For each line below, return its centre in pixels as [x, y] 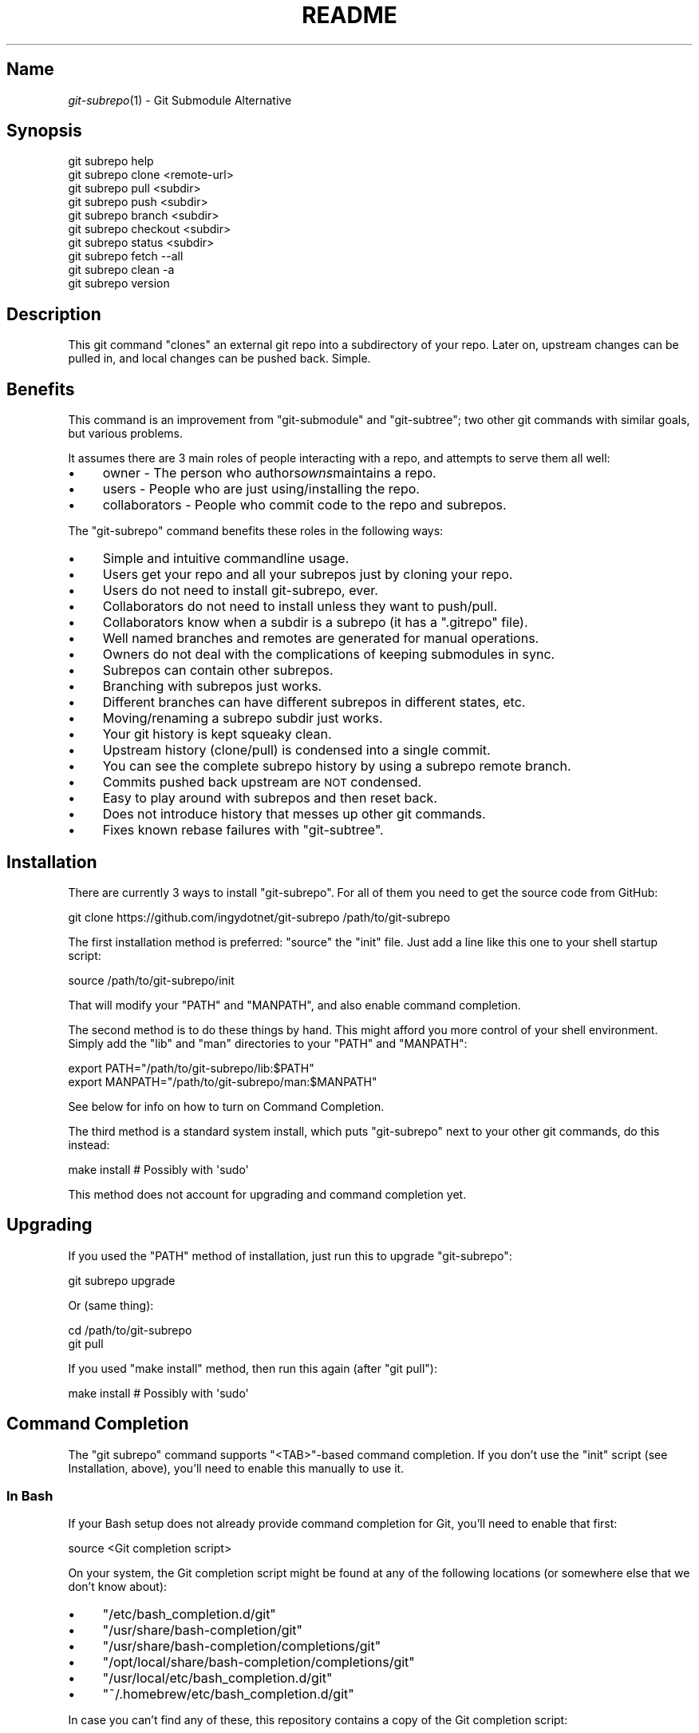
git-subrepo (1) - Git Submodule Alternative [180, 100]
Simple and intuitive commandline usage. [226, 559]
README [349, 15]
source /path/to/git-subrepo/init [151, 980]
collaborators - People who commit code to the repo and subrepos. [304, 505]
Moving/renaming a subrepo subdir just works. [243, 718]
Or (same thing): [111, 1305]
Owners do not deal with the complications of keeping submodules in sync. [329, 654]
